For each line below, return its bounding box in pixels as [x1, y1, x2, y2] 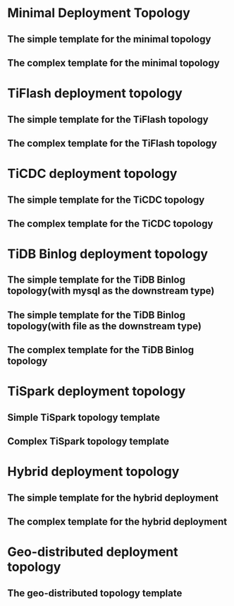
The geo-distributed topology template [7, 587, 183, 599]
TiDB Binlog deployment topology [7, 246, 209, 262]
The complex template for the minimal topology [7, 57, 220, 69]
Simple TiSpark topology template [7, 411, 161, 423]
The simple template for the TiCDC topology [7, 194, 205, 206]
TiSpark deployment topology [7, 384, 186, 400]
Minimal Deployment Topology [7, 5, 190, 21]
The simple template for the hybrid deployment [7, 492, 218, 504]
